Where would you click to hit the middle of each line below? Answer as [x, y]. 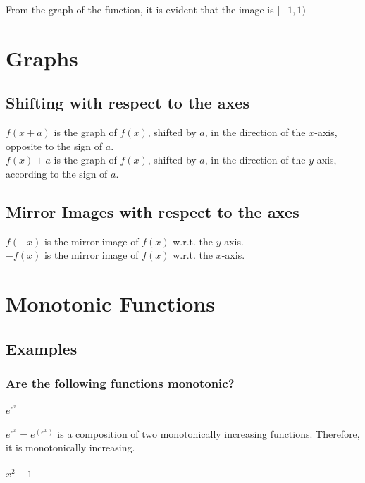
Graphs [42, 57]
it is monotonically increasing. [70, 447]
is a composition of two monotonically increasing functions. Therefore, [209, 433]
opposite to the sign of [54, 146]
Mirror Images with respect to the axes [153, 211]
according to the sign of [57, 173]
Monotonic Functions [110, 304]
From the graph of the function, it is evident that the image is [140, 9]
